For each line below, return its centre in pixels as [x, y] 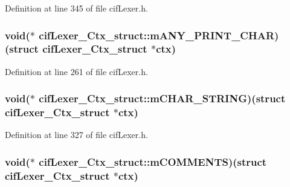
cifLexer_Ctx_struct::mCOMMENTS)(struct [153, 161]
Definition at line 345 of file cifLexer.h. [76, 8]
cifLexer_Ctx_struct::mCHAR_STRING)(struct [162, 98]
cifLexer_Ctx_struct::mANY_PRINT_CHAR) [159, 35]
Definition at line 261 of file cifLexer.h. [76, 71]
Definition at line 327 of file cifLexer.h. [76, 135]
